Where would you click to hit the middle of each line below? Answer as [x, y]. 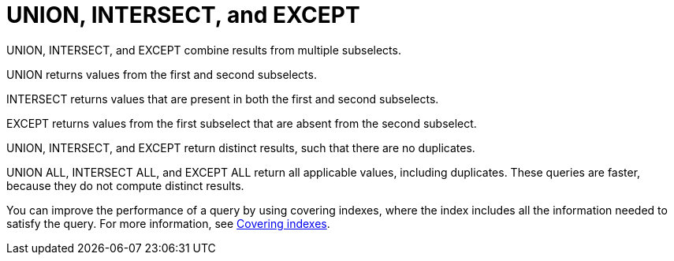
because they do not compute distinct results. [125, 185]
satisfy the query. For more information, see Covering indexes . [168, 223]
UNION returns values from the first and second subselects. [162, 74]
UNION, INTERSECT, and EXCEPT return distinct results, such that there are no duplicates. [241, 147]
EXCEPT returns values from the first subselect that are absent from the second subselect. [242, 123]
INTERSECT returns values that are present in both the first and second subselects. [223, 99]
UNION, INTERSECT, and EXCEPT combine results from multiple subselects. [204, 50]
